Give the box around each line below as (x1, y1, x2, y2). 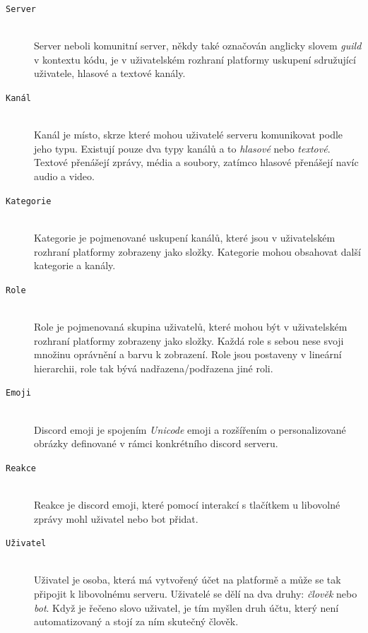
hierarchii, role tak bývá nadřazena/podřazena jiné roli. (34, 360, 273, 375)
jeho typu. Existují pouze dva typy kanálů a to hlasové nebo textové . (34, 141, 331, 155)
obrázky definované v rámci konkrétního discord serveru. (34, 436, 278, 451)
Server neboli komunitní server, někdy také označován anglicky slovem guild (34, 38, 362, 53)
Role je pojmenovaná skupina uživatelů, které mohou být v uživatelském (34, 319, 348, 333)
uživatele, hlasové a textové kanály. (34, 66, 186, 81)
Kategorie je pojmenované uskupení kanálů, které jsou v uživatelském (34, 230, 336, 244)
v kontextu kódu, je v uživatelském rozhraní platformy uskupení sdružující (34, 52, 356, 66)
